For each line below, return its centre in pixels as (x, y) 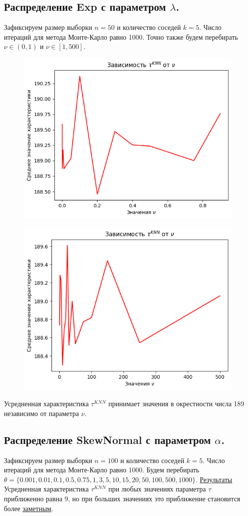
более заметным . (29, 508)
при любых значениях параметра (157, 489)
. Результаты (214, 479)
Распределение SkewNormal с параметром (108, 439)
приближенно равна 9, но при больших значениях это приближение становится (122, 498)
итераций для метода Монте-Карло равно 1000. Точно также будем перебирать (121, 37)
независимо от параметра (42, 413)
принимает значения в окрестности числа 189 (176, 404)
